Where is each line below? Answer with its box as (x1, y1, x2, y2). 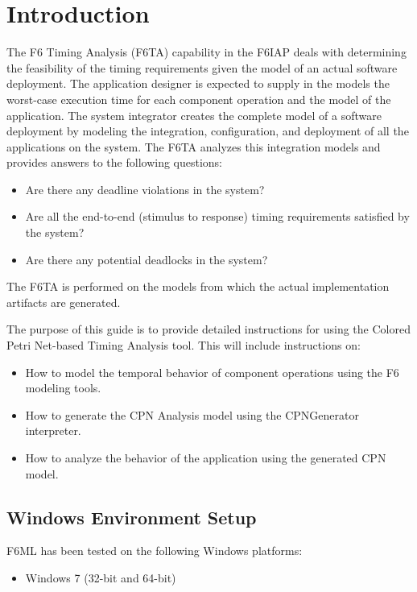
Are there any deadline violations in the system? (25, 180, 265, 197)
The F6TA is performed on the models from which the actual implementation (6, 278, 390, 295)
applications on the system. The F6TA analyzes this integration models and (6, 138, 381, 155)
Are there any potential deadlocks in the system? (25, 250, 268, 267)
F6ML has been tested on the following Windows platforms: (6, 542, 303, 559)
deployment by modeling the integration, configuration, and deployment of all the (6, 122, 409, 139)
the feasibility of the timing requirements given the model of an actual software (6, 59, 398, 76)
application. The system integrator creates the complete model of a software (6, 106, 382, 123)
